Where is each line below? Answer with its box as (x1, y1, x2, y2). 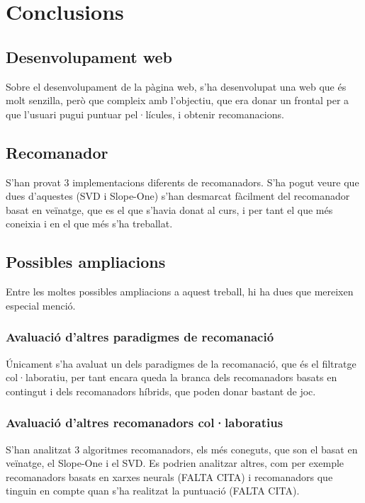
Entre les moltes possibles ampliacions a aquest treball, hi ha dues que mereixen (6, 284, 354, 299)
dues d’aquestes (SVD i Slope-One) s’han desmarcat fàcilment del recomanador (6, 188, 350, 203)
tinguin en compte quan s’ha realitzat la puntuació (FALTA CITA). (6, 483, 300, 498)
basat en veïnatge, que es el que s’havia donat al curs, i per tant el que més (6, 202, 333, 217)
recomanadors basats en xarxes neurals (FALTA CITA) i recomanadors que (6, 469, 333, 484)
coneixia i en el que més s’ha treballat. (6, 216, 173, 231)
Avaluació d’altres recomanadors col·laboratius (6, 414, 283, 431)
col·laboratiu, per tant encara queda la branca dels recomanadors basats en (6, 370, 337, 385)
